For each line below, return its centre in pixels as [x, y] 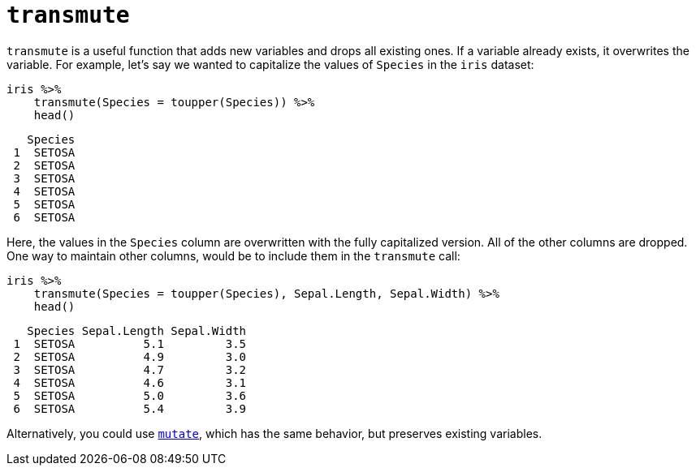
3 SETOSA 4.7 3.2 [130, 369]
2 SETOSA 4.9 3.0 [130, 356]
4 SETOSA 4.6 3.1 [130, 382]
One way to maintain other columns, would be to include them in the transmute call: [233, 255]
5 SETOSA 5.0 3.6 [130, 395]
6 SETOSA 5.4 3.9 [130, 408]
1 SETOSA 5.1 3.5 [130, 343]
